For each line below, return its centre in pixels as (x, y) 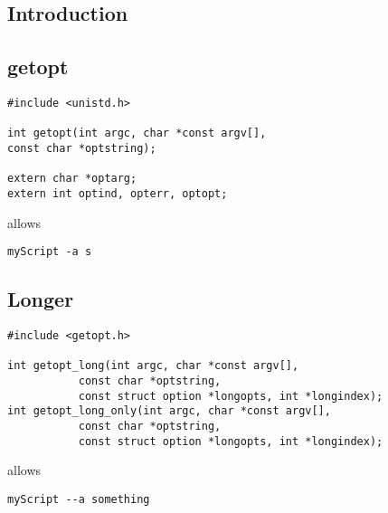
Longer (41, 299)
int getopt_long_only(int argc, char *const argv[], (169, 411)
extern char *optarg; (72, 179)
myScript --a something (79, 499)
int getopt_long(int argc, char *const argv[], (153, 366)
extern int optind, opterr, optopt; (118, 193)
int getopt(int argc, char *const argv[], (137, 133)
